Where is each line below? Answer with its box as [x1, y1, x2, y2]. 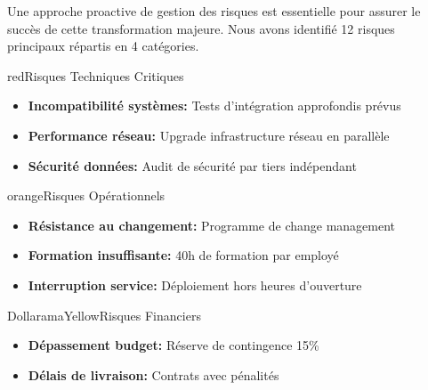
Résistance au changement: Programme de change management [28, 215, 396, 234]
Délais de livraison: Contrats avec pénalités [28, 365, 279, 384]
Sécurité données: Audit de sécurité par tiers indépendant [28, 156, 357, 175]
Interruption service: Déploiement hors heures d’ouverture [28, 275, 362, 294]
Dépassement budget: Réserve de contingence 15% [28, 336, 319, 354]
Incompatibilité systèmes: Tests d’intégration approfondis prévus [28, 96, 401, 115]
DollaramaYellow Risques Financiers [7, 305, 201, 324]
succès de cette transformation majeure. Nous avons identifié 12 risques [7, 19, 395, 37]
